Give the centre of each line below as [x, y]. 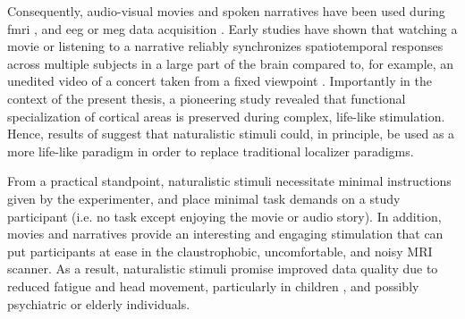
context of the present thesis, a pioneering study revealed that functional [207, 98]
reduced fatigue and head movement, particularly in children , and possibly [213, 285]
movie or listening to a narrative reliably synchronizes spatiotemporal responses [225, 46]
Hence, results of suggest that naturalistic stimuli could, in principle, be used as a [231, 134]
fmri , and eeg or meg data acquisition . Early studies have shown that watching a [232, 28]
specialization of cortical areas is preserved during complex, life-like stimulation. [226, 116]
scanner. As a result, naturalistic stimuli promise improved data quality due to [223, 269]
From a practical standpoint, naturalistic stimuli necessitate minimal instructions [229, 181]
